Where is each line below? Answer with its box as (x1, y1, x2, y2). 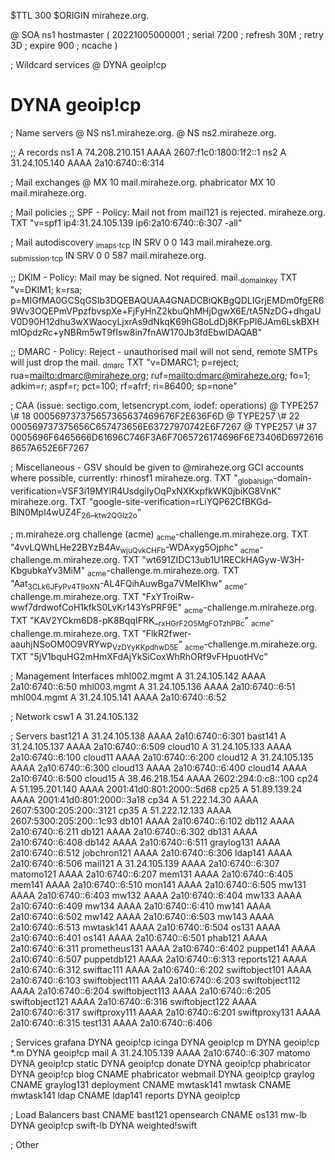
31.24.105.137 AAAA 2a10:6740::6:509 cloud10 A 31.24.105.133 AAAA (10, 741, 292, 753)
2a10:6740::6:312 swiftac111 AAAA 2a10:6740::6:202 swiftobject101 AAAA (10, 964, 312, 976)
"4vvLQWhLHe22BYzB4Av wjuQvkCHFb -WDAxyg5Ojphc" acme (10, 541, 260, 555)
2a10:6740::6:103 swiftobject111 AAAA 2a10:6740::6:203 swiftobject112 (10, 975, 301, 987)
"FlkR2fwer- (141, 627, 192, 639)
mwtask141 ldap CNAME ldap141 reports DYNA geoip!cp (10, 1090, 241, 1102)
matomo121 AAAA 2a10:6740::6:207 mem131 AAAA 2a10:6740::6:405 (10, 868, 294, 880)
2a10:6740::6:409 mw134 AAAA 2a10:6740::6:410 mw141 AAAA (10, 900, 272, 912)
